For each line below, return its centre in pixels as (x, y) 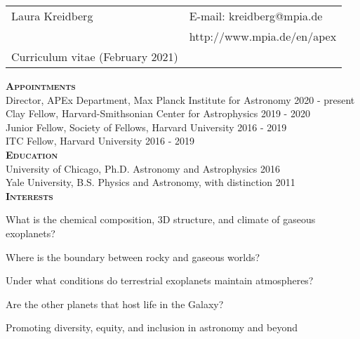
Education (32, 154)
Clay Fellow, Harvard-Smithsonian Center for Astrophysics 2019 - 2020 (158, 113)
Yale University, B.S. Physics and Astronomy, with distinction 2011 (151, 182)
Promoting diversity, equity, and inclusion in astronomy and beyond (152, 327)
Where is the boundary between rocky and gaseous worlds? (133, 257)
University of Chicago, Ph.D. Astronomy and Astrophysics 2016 (143, 168)
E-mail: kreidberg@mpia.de (256, 16)
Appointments (41, 86)
